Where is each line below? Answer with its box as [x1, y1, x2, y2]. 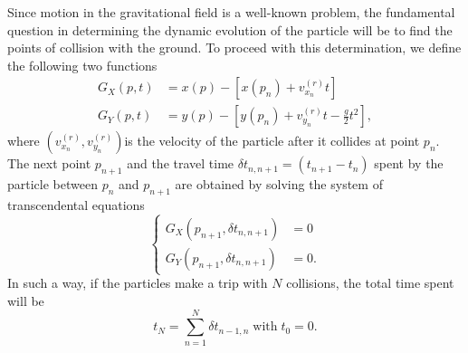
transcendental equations [7, 196, 145, 215]
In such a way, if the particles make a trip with [7, 273, 268, 292]
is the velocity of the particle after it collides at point [124, 131, 420, 150]
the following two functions [7, 55, 158, 74]
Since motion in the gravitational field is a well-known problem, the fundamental [7, 3, 455, 21]
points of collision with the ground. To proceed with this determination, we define [7, 38, 462, 57]
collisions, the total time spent [286, 273, 454, 292]
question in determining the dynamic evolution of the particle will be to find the [7, 20, 453, 39]
